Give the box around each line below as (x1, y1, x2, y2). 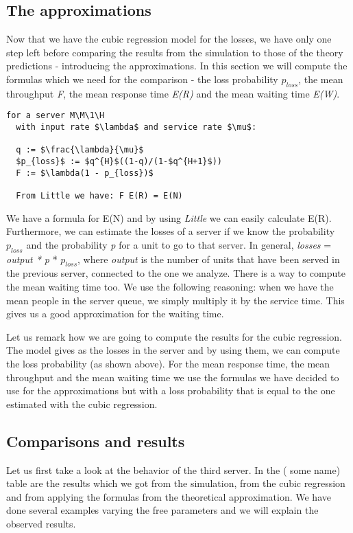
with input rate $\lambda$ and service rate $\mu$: (16, 122, 257, 133)
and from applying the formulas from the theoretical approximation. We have (6, 489, 331, 503)
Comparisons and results (6, 430, 185, 451)
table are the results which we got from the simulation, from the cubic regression (6, 476, 345, 490)
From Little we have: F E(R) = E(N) (16, 190, 183, 201)
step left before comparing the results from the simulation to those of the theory (6, 45, 343, 59)
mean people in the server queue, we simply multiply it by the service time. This (6, 293, 345, 307)
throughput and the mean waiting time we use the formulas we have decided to (6, 370, 339, 384)
